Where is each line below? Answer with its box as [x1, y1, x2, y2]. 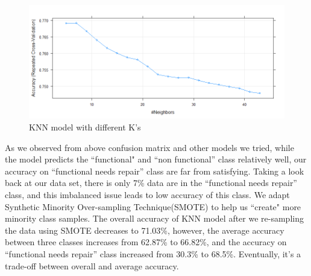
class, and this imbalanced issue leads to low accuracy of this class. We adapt [5, 188, 290, 201]
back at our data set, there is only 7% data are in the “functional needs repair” [5, 176, 297, 189]
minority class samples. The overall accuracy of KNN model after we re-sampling [5, 212, 304, 225]
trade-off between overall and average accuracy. [5, 259, 179, 272]
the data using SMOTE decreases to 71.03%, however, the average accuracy [5, 223, 284, 236]
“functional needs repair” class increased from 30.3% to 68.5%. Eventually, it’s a [5, 247, 301, 260]
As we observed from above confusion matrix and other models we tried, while [5, 141, 294, 153]
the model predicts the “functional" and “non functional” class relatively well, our [5, 153, 307, 165]
